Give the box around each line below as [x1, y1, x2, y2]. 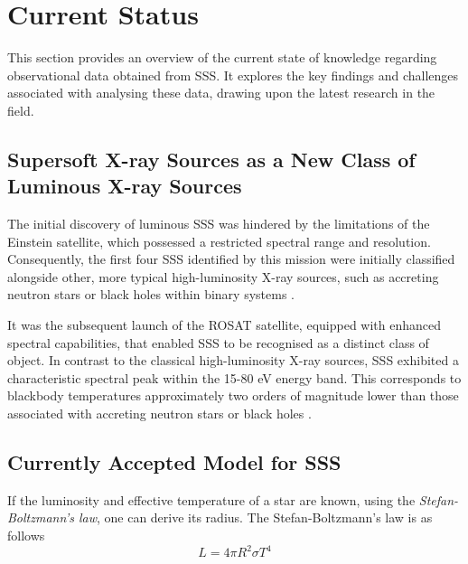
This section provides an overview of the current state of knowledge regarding [7, 48, 437, 67]
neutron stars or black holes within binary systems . [7, 285, 295, 304]
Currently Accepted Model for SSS [7, 448, 342, 476]
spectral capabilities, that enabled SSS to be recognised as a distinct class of [7, 333, 429, 352]
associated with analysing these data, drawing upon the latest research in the [7, 83, 435, 102]
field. [7, 100, 34, 119]
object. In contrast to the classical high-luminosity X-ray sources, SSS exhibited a [7, 351, 459, 370]
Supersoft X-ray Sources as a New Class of [7, 145, 416, 173]
